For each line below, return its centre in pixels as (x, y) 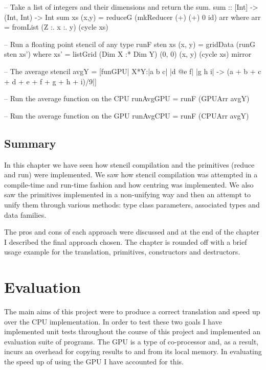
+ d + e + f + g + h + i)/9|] (50, 81)
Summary (30, 143)
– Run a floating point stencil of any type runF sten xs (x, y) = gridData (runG (130, 44)
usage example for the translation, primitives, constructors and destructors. (122, 252)
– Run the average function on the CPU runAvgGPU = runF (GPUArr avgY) (127, 98)
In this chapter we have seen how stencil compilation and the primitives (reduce (129, 164)
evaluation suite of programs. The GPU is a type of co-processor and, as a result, (131, 341)
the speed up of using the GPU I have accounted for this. (94, 361)
